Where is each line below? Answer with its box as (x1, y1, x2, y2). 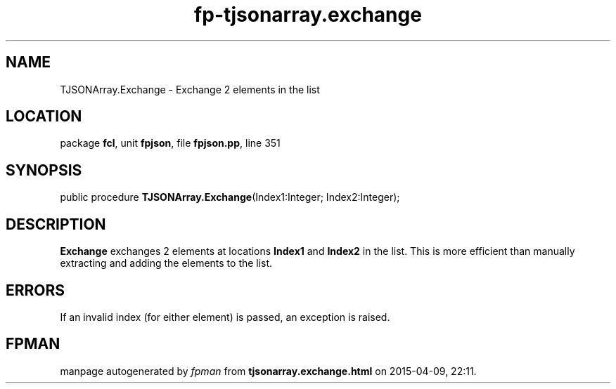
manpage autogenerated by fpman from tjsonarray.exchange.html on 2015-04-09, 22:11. (60, 364, 477, 377)
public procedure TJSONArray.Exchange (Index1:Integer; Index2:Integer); (60, 191, 400, 204)
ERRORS (6, 281, 65, 299)
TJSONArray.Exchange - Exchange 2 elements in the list (60, 83, 320, 95)
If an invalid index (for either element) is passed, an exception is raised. (60, 310, 390, 323)
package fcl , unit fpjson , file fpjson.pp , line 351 (60, 137, 281, 150)
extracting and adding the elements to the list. (60, 257, 273, 270)
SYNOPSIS (6, 161, 82, 179)
